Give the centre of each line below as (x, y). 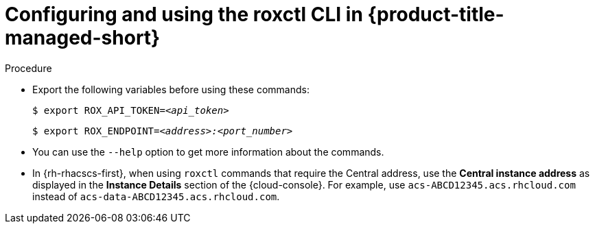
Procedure (28, 68)
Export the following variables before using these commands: (171, 89)
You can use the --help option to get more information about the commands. (208, 152)
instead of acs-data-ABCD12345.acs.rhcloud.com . (156, 196)
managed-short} (83, 38)
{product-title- (436, 14)
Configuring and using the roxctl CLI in (184, 14)
